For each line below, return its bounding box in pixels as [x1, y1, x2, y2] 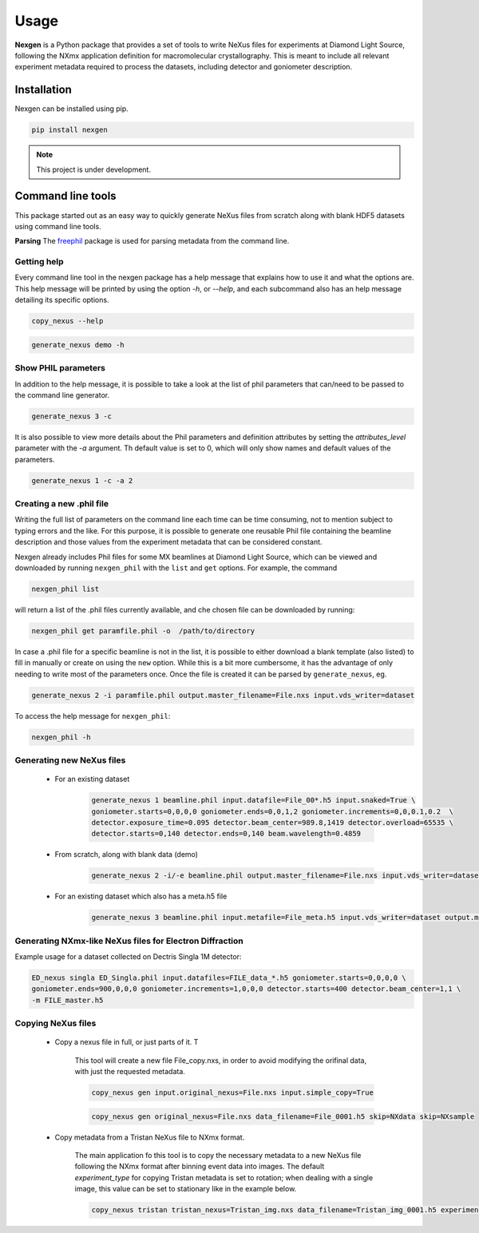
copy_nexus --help [31, 316, 104, 326]
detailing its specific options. [14, 295, 109, 305]
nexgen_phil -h [31, 732, 91, 742]
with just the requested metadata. [74, 1067, 185, 1076]
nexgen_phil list [31, 584, 100, 593]
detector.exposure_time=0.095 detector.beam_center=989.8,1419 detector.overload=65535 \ [91, 818, 454, 827]
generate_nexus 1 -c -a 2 [31, 476, 133, 485]
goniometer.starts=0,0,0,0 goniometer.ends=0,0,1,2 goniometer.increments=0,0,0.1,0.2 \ [91, 807, 454, 816]
